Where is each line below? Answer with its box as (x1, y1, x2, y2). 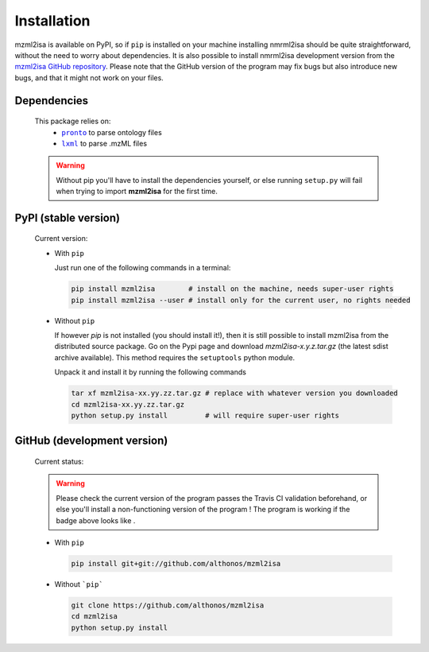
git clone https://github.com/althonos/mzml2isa (71, 600, 265, 610)
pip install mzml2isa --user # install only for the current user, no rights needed (71, 295, 411, 305)
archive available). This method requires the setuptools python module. (54, 352, 296, 362)
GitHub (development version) (14, 434, 168, 448)
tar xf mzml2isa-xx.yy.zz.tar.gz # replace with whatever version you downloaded (71, 389, 399, 398)
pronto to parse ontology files (61, 127, 162, 137)
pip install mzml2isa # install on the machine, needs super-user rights (71, 285, 394, 293)
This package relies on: (34, 116, 111, 126)
